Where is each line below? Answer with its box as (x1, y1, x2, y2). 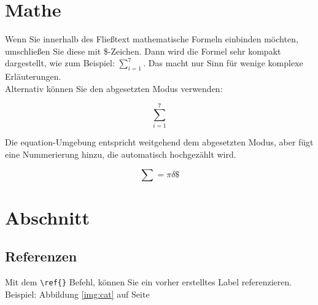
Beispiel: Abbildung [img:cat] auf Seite (5, 287, 150, 300)
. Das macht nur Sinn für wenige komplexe (143, 56, 303, 69)
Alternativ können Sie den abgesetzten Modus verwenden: (5, 82, 223, 95)
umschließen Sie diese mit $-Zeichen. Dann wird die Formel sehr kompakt (5, 44, 281, 57)
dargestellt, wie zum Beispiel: (5, 56, 115, 69)
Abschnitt (5, 204, 90, 230)
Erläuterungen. (5, 70, 61, 83)
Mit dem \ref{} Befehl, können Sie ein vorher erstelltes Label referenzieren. (5, 276, 292, 288)
